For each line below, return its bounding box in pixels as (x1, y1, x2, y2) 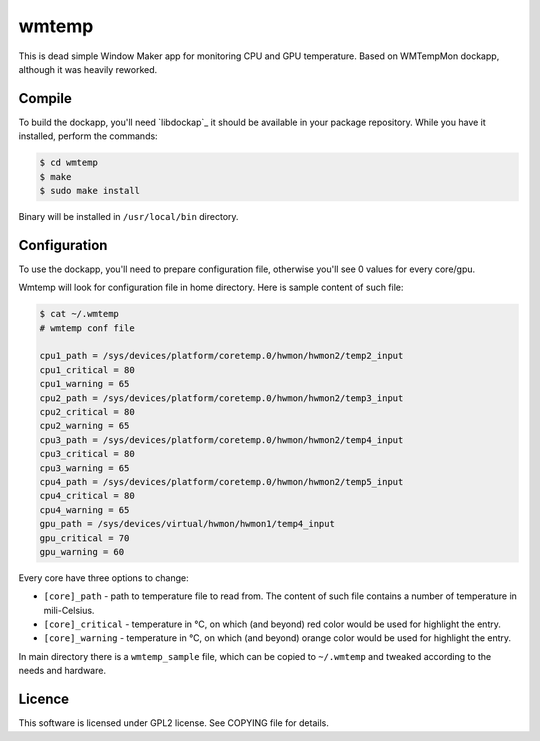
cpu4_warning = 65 (39, 504, 130, 515)
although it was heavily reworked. (18, 63, 158, 75)
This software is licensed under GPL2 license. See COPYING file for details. (18, 717, 329, 729)
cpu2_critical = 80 (39, 406, 135, 417)
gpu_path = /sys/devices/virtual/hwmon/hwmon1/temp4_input (39, 518, 335, 530)
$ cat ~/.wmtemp (39, 308, 120, 320)
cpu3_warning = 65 (39, 462, 130, 474)
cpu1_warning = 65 (39, 378, 130, 390)
